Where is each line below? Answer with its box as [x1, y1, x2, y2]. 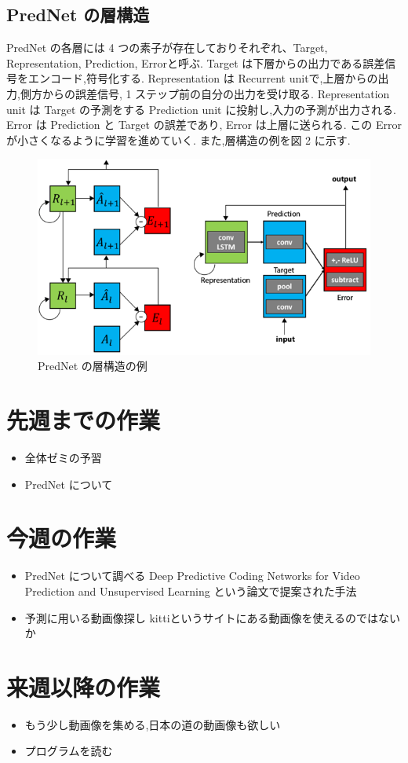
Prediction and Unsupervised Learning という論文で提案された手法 [24, 582, 357, 599]
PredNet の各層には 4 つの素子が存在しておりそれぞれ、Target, [6, 39, 328, 56]
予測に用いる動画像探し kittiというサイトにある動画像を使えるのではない [24, 609, 401, 625]
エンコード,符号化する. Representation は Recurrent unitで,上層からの [27, 70, 378, 86]
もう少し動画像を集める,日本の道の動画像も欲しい [24, 716, 281, 732]
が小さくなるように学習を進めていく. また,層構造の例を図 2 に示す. [6, 131, 351, 148]
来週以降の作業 [6, 670, 161, 702]
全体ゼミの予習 [24, 449, 102, 466]
